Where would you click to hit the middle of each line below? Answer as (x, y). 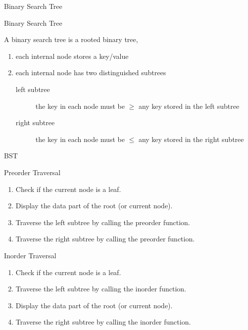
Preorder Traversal (32, 172)
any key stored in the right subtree (191, 139)
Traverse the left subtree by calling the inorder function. (101, 289)
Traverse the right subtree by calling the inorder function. (103, 322)
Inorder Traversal (30, 255)
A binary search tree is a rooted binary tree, (71, 39)
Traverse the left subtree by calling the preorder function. (103, 222)
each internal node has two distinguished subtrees (91, 72)
